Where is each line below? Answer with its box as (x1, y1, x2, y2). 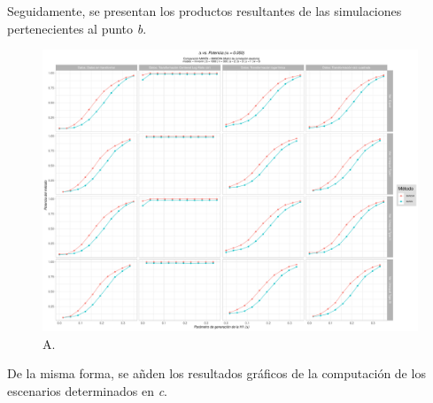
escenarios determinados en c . (7, 381, 167, 399)
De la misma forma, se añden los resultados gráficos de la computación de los (7, 364, 426, 383)
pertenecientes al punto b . (7, 19, 147, 37)
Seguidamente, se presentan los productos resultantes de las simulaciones (7, 2, 402, 19)
